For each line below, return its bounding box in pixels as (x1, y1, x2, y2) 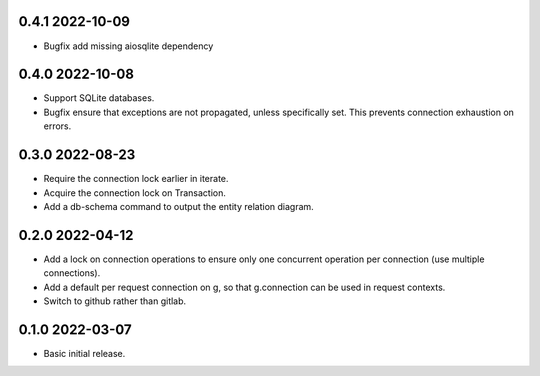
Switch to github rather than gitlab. (43, 295, 187, 307)
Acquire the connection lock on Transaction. (43, 186, 227, 199)
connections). (43, 267, 101, 279)
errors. (43, 120, 72, 132)
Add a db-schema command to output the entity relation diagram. (43, 200, 314, 212)
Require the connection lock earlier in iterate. (43, 173, 229, 185)
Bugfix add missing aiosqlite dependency (43, 40, 214, 52)
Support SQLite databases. (43, 92, 155, 104)
